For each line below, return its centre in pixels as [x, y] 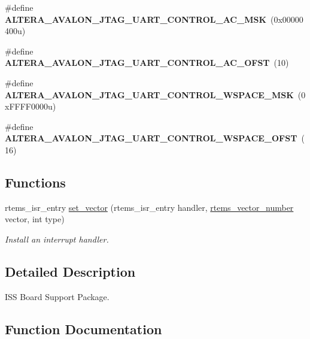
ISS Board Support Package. [57, 296]
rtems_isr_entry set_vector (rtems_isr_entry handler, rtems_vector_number [149, 207]
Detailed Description [70, 271]
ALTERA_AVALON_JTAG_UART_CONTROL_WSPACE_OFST [151, 138]
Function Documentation [83, 329]
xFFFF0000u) [31, 106]
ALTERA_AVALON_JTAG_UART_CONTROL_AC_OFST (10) [147, 63]
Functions [35, 182]
